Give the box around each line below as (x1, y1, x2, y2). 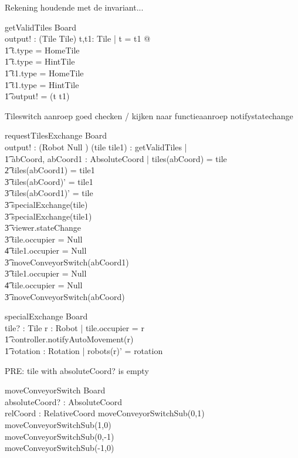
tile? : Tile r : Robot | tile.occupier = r (5, 321, 144, 334)
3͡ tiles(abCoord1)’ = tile (5, 187, 93, 199)
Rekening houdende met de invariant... (5, 1, 144, 13)
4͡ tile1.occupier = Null (5, 244, 87, 257)
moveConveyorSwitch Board (5, 384, 106, 396)
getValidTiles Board (5, 21, 77, 33)
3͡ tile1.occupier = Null (5, 267, 87, 279)
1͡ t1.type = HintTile (5, 78, 79, 90)
